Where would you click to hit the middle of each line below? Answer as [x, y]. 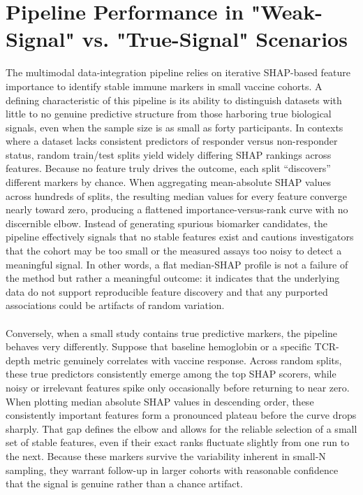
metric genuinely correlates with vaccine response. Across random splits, [187, 360]
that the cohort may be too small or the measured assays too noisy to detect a [174, 251]
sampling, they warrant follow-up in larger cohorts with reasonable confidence [172, 469]
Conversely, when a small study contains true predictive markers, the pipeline [172, 332]
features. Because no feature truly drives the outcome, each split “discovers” [168, 168]
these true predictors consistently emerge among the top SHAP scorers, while [171, 374]
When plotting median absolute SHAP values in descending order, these [160, 401]
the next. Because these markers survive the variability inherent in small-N [166, 455]
